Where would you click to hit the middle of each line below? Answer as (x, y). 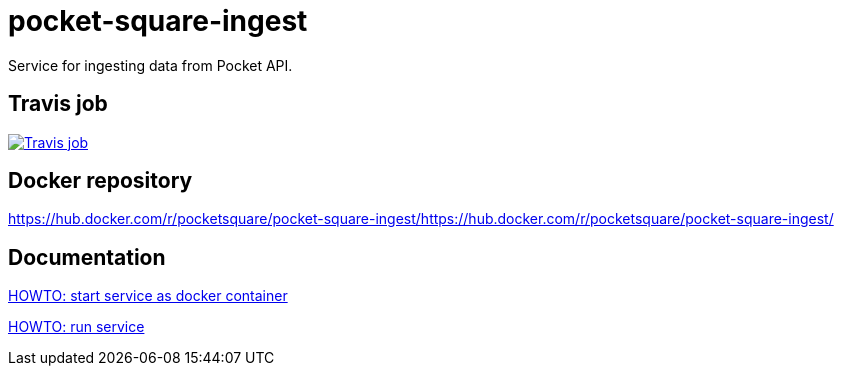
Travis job (58, 104)
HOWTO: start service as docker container (148, 296)
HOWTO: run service (76, 327)
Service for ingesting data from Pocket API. (150, 65)
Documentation (87, 257)
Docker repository (100, 181)
